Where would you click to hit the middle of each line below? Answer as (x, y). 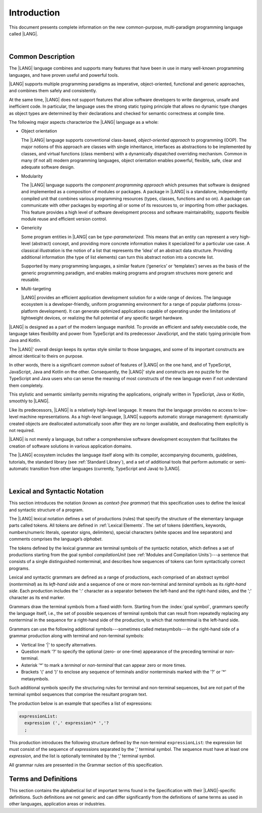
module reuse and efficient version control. (64, 219)
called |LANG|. (24, 33)
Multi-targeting (36, 288)
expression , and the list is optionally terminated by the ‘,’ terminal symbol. (82, 756)
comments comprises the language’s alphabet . (56, 539)
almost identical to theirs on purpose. (46, 356)
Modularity (32, 176)
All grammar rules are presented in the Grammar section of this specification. (86, 765)
